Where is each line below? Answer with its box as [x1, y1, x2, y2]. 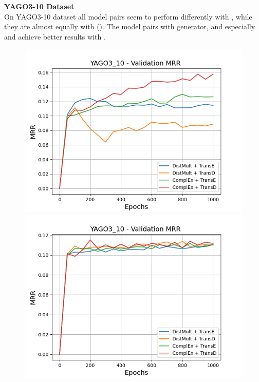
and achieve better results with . [4, 31, 106, 42]
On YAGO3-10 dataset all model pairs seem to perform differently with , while [4, 11, 252, 22]
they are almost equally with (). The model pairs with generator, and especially [4, 21, 255, 32]
